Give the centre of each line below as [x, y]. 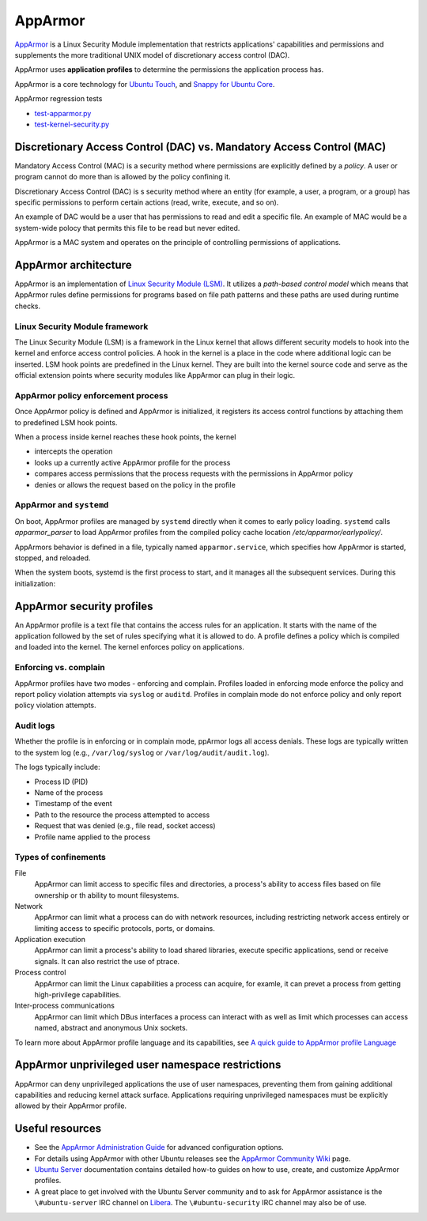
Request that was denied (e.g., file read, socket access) [125, 826]
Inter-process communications [64, 1006]
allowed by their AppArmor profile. [70, 1106]
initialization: [35, 583]
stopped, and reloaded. [53, 558]
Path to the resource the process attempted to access [122, 815]
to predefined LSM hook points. [66, 422]
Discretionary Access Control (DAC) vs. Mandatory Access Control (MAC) [200, 147]
